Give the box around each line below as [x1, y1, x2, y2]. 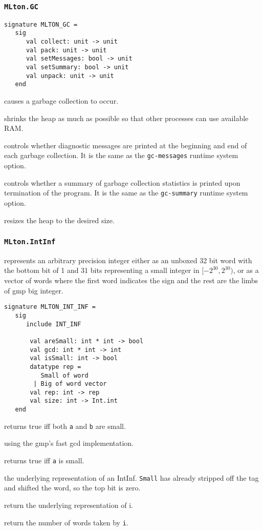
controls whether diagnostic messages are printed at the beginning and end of [4, 140, 247, 150]
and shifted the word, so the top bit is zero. [4, 482, 141, 493]
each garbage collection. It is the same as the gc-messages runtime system [4, 150, 238, 161]
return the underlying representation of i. [4, 499, 133, 510]
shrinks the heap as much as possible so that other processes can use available [4, 112, 249, 123]
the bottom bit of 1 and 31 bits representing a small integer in [4, 265, 200, 276]
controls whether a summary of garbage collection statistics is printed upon [4, 177, 240, 188]
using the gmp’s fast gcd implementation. [4, 438, 134, 448]
